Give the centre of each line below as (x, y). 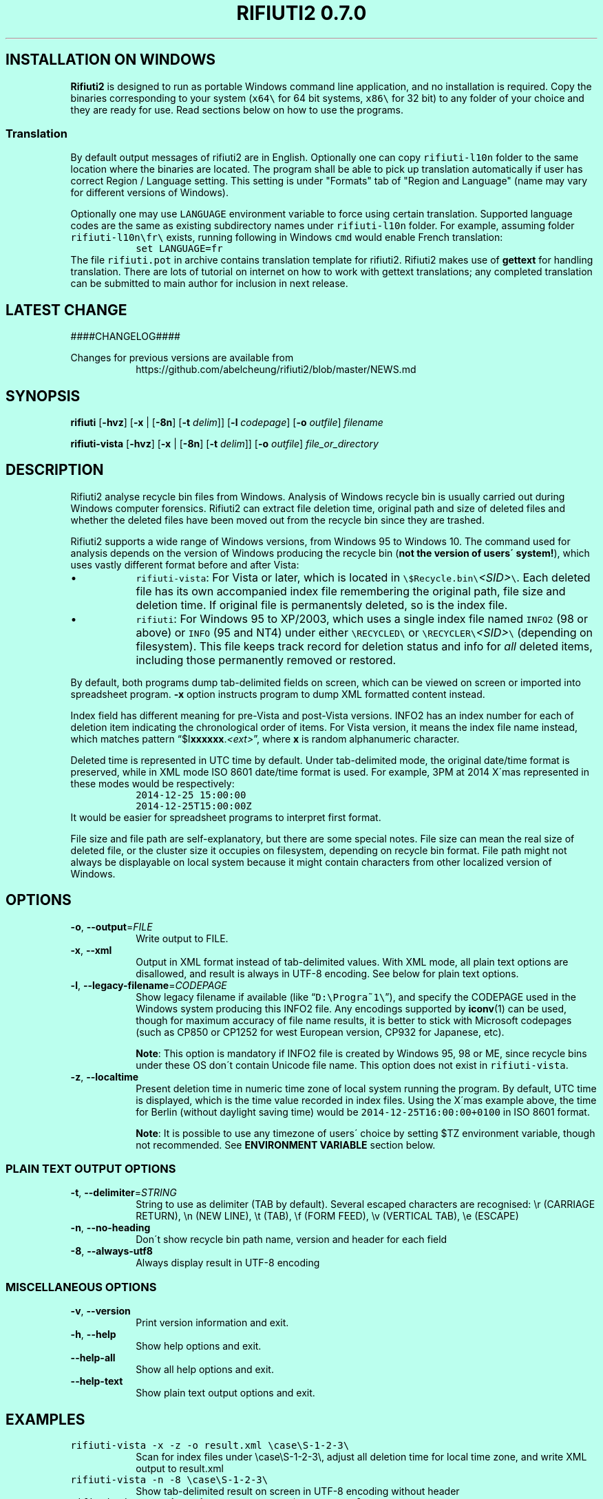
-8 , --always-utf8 (112, 1251)
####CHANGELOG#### (125, 337)
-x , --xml (91, 950)
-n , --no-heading (110, 1228)
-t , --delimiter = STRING (124, 1193)
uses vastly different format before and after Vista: (185, 564)
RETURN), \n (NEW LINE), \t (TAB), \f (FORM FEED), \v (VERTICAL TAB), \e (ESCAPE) (327, 1216)
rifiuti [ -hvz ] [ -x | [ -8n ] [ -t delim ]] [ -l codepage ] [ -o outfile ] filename (227, 423)
